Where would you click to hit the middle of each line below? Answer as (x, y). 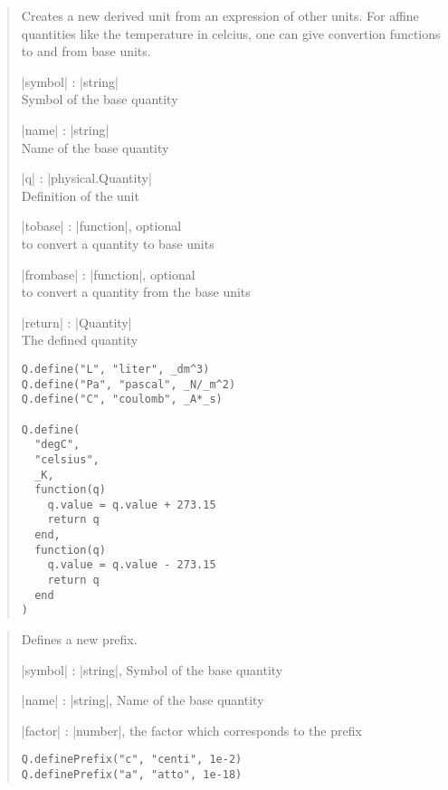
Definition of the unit (80, 195)
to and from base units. (86, 51)
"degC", (57, 445)
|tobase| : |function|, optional (101, 226)
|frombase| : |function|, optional (108, 274)
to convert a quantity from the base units (136, 292)
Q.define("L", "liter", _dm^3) (115, 369)
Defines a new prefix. (79, 639)
